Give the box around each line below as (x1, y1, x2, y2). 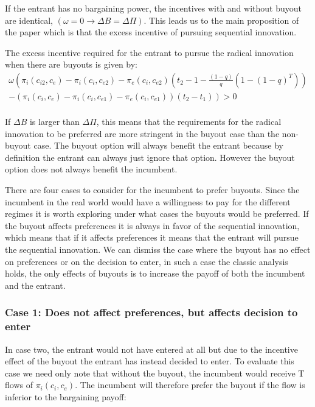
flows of (5, 378, 33, 391)
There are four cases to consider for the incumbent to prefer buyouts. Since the (5, 183, 300, 196)
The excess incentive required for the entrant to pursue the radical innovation (5, 46, 294, 58)
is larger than (29, 115, 80, 128)
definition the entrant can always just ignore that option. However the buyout (5, 150, 295, 163)
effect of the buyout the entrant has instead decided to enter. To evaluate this (5, 355, 294, 367)
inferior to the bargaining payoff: (5, 390, 126, 403)
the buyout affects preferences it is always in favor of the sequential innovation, (5, 219, 300, 232)
